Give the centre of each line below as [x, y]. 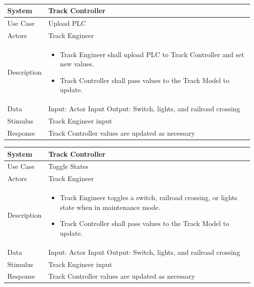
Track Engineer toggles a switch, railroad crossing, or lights [148, 197]
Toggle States [68, 166]
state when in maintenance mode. [110, 207]
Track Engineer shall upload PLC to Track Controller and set [152, 54]
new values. [77, 64]
